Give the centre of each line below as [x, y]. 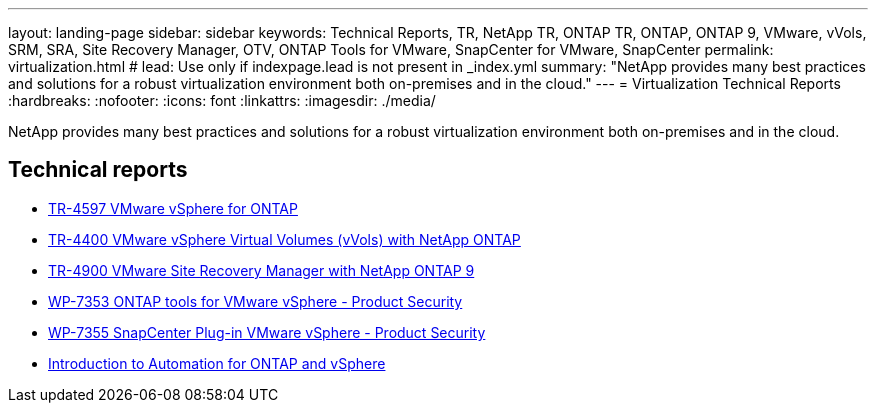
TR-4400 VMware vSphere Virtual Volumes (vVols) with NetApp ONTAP [284, 239]
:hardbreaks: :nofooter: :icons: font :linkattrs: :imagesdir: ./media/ [222, 100]
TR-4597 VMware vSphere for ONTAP [173, 208]
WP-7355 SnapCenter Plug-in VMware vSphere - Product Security [267, 332]
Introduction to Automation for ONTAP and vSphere [217, 363]
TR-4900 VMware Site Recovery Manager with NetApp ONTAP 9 [261, 270]
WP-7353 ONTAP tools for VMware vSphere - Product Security [255, 301]
